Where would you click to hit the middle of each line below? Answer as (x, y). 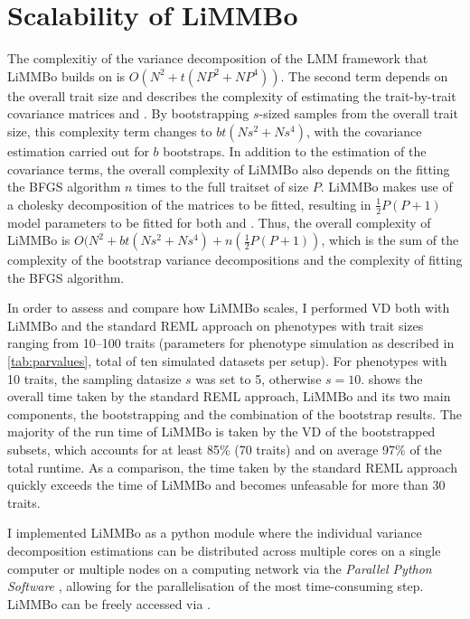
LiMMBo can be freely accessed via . (109, 603)
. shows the (392, 378)
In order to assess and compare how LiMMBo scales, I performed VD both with (229, 308)
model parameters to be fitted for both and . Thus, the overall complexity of (219, 222)
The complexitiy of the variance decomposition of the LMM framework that (218, 58)
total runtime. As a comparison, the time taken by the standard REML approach (232, 467)
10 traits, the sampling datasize (94, 378)
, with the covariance (364, 131)
